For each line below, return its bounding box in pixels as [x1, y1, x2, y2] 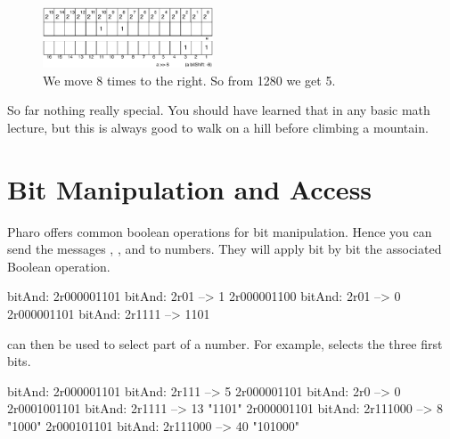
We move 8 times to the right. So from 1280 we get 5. [43, 70, 336, 89]
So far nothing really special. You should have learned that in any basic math [7, 101, 430, 119]
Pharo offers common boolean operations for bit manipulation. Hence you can [7, 222, 432, 240]
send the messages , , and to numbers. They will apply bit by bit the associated [7, 240, 442, 258]
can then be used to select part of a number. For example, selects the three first [7, 334, 443, 353]
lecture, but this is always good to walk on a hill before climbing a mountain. [7, 118, 429, 136]
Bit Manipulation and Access [7, 170, 372, 207]
